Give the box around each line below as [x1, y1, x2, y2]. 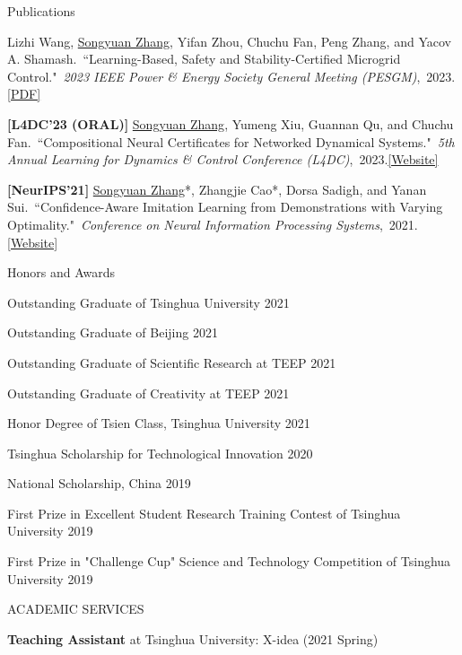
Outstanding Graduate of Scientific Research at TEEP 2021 [7, 353, 336, 371]
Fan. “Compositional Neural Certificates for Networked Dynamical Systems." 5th [7, 132, 455, 151]
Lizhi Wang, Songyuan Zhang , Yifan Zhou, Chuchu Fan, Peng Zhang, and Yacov [7, 31, 451, 50]
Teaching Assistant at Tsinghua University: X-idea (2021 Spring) [7, 629, 379, 648]
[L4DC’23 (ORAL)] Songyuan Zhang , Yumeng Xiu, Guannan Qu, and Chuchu [7, 114, 454, 133]
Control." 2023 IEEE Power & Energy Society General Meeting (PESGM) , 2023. [7, 66, 456, 85]
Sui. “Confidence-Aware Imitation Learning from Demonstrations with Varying [7, 197, 443, 216]
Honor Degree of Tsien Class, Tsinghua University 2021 [7, 414, 310, 432]
